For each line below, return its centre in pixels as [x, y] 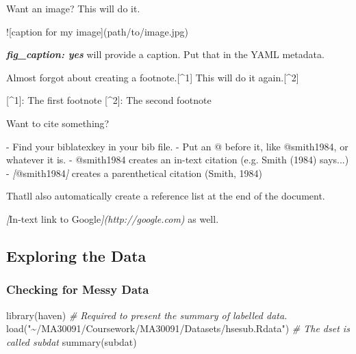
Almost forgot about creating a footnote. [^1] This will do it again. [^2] [153, 77]
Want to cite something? [58, 123]
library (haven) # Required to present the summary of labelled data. [147, 315]
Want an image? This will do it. [73, 8]
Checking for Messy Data [78, 289]
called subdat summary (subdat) [72, 341]
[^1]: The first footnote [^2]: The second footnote [109, 100]
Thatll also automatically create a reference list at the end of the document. [166, 196]
